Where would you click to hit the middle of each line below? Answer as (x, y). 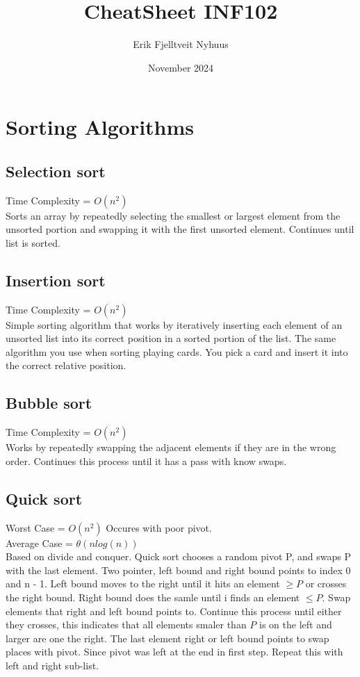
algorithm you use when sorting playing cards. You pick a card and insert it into (177, 351)
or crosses (326, 584)
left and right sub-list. (52, 665)
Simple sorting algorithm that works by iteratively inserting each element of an (174, 324)
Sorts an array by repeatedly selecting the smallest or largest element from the (173, 215)
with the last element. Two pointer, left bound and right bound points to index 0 (178, 570)
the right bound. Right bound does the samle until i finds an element (153, 597)
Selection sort (56, 171)
